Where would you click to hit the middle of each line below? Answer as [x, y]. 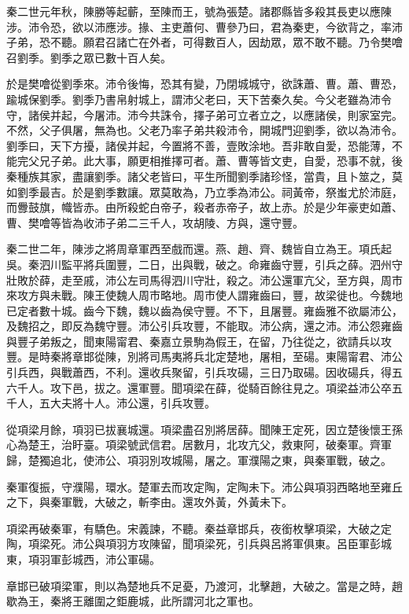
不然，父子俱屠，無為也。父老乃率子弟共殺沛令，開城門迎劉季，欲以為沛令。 [204, 130]
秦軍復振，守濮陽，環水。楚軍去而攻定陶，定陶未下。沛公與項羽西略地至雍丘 [204, 486]
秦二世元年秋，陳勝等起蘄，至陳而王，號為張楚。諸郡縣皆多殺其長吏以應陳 [199, 11]
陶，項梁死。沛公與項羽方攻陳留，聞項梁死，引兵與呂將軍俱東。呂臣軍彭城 [199, 544]
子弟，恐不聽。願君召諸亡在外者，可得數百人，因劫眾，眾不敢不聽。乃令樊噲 [204, 42]
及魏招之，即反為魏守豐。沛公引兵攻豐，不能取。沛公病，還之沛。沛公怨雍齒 [204, 326]
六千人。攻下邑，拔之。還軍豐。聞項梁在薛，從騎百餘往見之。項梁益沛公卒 [199, 387]
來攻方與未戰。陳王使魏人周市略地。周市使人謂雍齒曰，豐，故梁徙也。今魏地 [204, 295]
